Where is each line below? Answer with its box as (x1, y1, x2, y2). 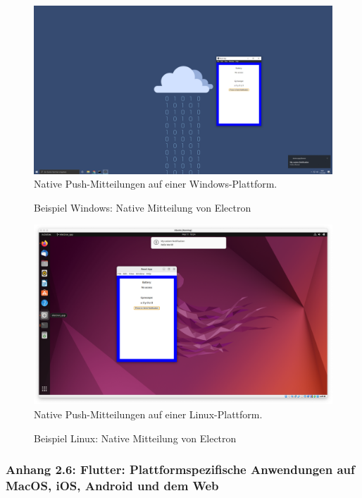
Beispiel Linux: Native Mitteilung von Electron (34, 430, 237, 445)
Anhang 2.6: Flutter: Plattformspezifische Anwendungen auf (6, 461, 355, 478)
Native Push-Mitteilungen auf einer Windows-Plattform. (34, 176, 277, 191)
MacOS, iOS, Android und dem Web (6, 476, 219, 494)
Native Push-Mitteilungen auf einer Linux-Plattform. (34, 406, 263, 421)
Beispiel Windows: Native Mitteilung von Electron (34, 200, 251, 214)
